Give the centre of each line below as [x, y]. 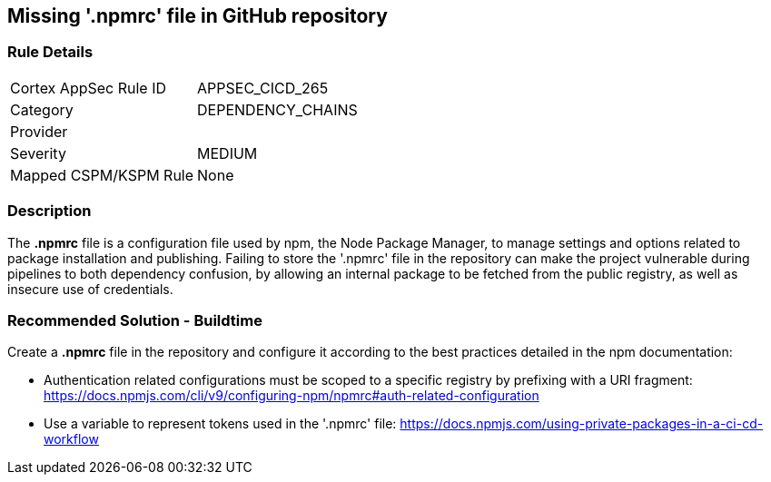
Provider [39, 131]
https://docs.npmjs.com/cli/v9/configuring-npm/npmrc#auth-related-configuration [292, 396]
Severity [38, 153]
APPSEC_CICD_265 [263, 88]
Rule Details [50, 52]
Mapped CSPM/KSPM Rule [102, 175]
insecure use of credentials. [90, 289]
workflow [71, 439]
